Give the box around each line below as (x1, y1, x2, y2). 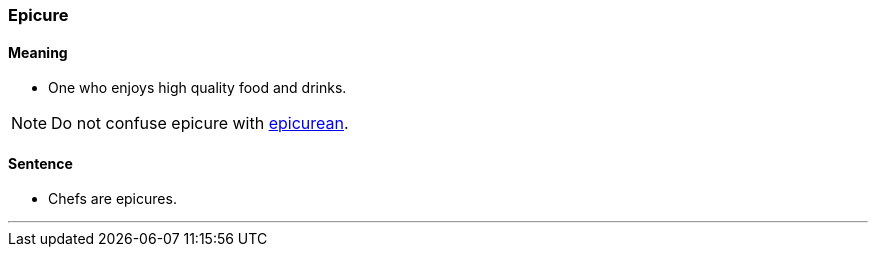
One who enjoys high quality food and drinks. (48, 79, 347, 97)
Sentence (8, 154, 73, 172)
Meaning (8, 43, 68, 61)
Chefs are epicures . (48, 190, 177, 208)
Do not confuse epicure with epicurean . (51, 113, 349, 134)
